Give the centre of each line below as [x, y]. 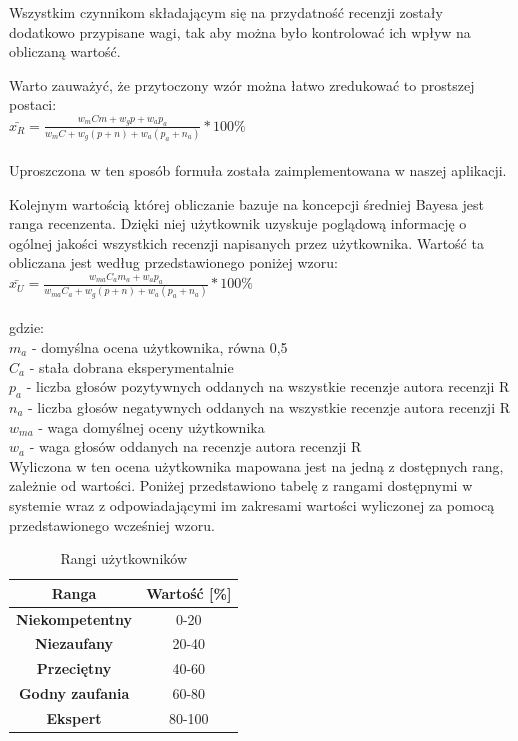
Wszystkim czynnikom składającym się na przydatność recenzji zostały [226, 12]
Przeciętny [74, 668]
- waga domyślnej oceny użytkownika [151, 426]
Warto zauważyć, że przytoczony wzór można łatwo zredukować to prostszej [242, 84]
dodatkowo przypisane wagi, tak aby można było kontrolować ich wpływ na [240, 31]
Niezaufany [74, 643]
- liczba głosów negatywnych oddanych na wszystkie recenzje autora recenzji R [269, 407]
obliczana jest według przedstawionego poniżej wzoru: [173, 262]
